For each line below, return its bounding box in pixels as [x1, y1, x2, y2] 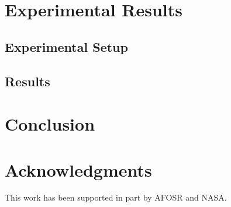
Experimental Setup [5, 37, 128, 55]
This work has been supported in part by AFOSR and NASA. [5, 191, 227, 204]
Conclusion [5, 112, 95, 136]
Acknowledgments [5, 157, 152, 181]
